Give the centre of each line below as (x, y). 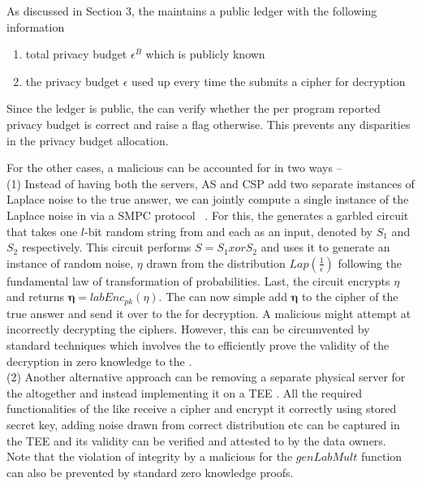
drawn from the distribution (216, 262)
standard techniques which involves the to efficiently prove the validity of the (198, 344)
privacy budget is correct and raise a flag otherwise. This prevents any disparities (209, 124)
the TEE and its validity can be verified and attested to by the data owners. (196, 440)
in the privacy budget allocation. (88, 140)
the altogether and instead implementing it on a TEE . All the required (185, 392)
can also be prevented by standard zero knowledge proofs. (150, 472)
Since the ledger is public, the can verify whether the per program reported (194, 108)
